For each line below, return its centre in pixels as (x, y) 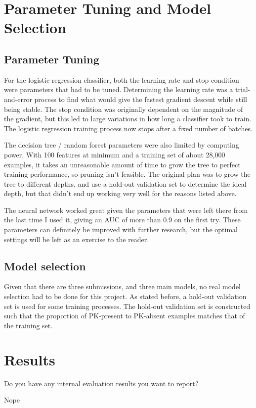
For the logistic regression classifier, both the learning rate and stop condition (122, 79)
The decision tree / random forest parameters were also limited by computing (122, 145)
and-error (18, 99)
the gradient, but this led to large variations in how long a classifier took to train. (128, 119)
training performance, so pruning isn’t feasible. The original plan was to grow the (127, 174)
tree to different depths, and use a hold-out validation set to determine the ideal (125, 183)
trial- (243, 89)
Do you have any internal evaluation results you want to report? (101, 383)
